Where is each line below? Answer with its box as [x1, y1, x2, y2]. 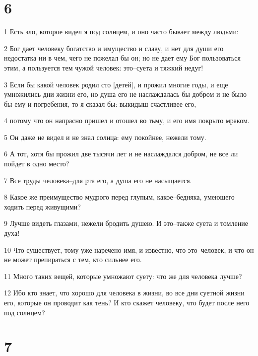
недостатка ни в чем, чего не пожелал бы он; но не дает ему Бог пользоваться [4, 53, 241, 63]
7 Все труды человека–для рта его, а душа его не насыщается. [4, 175, 192, 185]
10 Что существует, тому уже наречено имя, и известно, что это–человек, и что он [4, 244, 254, 255]
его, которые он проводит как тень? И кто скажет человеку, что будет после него [4, 297, 250, 307]
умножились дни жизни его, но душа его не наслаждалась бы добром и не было [4, 89, 247, 99]
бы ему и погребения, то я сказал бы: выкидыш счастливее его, [4, 98, 196, 109]
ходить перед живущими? [4, 201, 81, 212]
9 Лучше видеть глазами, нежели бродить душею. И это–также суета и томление [4, 218, 248, 228]
